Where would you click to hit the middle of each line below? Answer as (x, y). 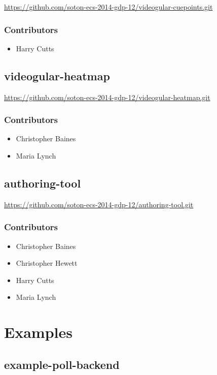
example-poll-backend (62, 364)
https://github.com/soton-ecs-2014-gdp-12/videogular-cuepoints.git (108, 7)
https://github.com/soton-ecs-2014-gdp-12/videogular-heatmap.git (107, 97)
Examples (38, 332)
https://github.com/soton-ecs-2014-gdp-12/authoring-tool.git (99, 204)
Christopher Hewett (47, 263)
